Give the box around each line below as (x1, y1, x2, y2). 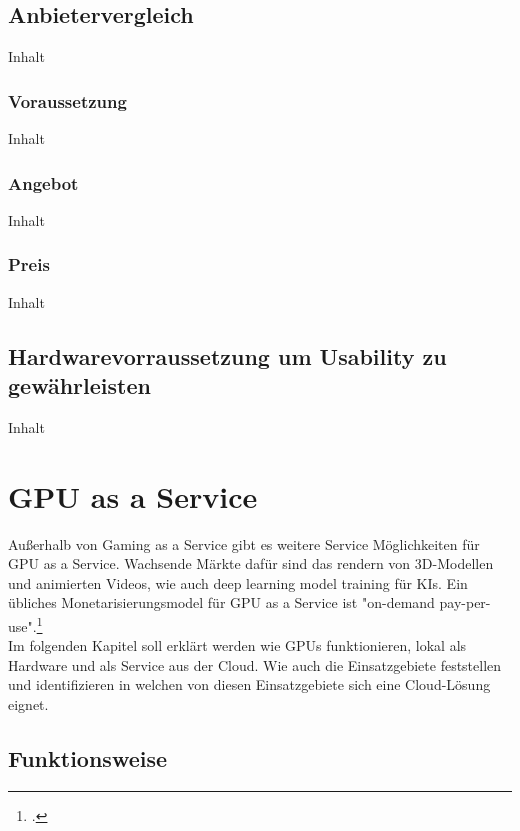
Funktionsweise (8, 742, 168, 773)
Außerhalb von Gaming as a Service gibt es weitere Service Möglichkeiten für (8, 533, 480, 554)
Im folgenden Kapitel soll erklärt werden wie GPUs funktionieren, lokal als (8, 635, 467, 656)
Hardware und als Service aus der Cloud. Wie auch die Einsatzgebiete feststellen (8, 654, 502, 675)
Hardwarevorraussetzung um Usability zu (8, 340, 447, 371)
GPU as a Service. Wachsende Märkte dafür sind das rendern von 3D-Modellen (8, 553, 494, 574)
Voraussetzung (8, 88, 127, 113)
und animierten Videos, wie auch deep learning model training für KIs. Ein (8, 572, 468, 593)
